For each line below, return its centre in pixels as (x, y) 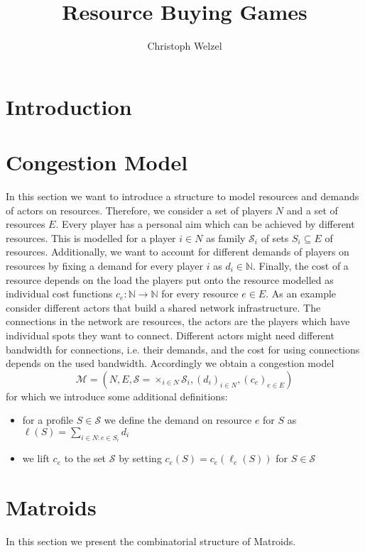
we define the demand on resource (178, 420)
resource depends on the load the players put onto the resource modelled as (170, 279)
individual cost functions (59, 294)
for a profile (48, 420)
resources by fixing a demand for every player (105, 265)
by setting (140, 458)
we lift (36, 458)
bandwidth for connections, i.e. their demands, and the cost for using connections (183, 349)
